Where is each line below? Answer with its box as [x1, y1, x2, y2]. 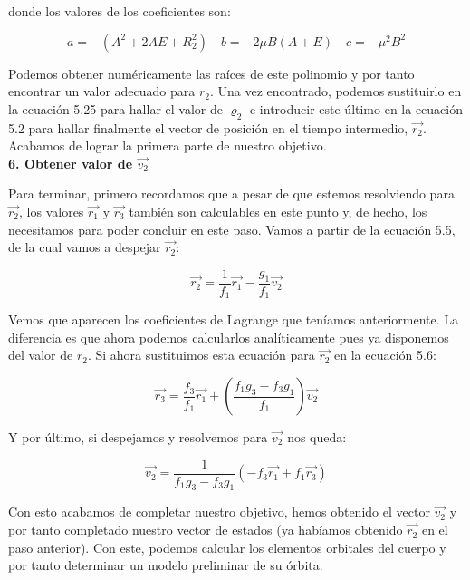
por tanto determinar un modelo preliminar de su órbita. [8, 556, 323, 575]
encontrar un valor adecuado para [8, 82, 196, 101]
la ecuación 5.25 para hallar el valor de [8, 99, 223, 118]
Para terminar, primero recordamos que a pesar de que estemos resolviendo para [8, 184, 455, 203]
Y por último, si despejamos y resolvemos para [8, 428, 268, 447]
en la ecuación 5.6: [334, 345, 436, 364]
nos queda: [287, 428, 347, 447]
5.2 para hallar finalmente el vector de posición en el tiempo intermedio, [8, 118, 408, 137]
